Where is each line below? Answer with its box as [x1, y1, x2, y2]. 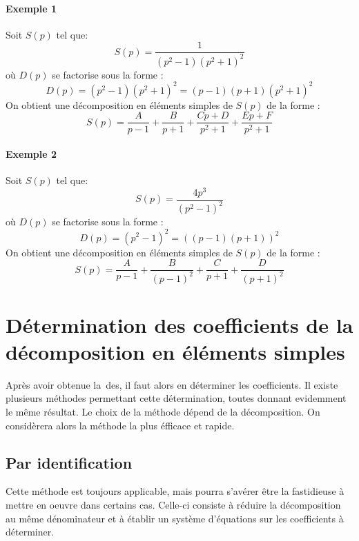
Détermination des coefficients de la [6, 310, 353, 338]
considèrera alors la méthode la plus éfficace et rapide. [6, 418, 235, 432]
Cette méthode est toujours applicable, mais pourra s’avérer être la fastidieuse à [6, 484, 345, 498]
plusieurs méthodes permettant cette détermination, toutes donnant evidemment [6, 391, 347, 405]
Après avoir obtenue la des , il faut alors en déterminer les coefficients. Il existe [6, 377, 338, 391]
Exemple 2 [6, 147, 57, 161]
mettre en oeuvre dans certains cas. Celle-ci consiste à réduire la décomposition [6, 498, 341, 511]
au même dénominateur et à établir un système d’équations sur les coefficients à [6, 511, 344, 525]
